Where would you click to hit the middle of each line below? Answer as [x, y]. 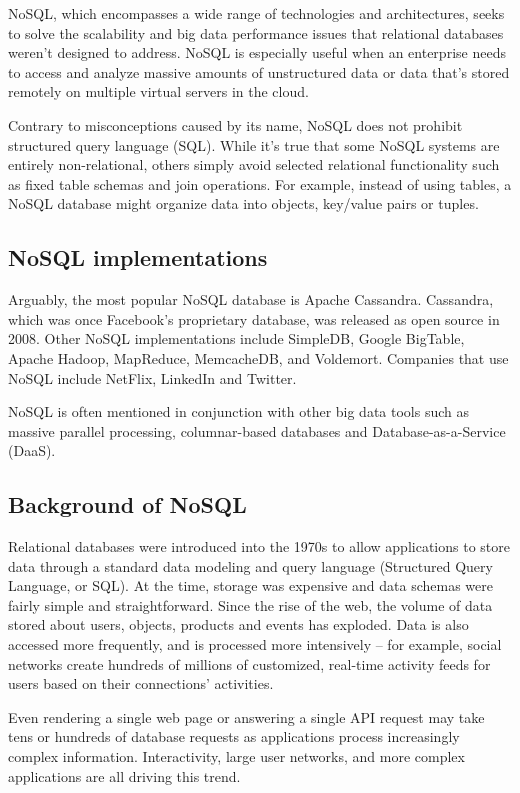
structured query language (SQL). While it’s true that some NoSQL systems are [254, 144]
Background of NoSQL [127, 504]
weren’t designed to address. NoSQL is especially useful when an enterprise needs [257, 52]
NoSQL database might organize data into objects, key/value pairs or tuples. [243, 203]
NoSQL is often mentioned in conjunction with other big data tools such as [239, 411]
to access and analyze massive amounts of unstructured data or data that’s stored [259, 71]
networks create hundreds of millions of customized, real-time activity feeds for [249, 663]
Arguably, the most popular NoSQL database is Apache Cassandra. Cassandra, [251, 299]
